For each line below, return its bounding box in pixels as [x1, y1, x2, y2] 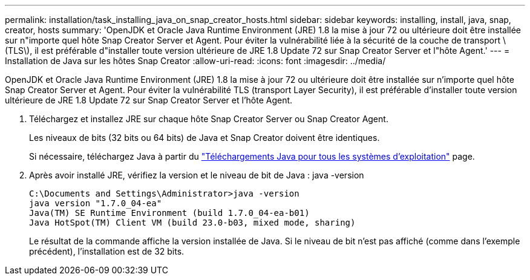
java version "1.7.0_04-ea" [29, 198, 162, 208]
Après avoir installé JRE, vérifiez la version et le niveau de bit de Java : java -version [29, 170, 364, 180]
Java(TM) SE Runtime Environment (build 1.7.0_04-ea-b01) [29, 208, 310, 218]
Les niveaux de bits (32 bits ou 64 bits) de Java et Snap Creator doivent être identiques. [29, 132, 380, 143]
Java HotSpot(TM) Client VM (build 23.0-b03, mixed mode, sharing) [29, 218, 356, 227]
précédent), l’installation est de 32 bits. [29, 246, 185, 256]
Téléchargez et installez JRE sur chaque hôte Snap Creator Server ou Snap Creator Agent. [29, 114, 388, 124]
